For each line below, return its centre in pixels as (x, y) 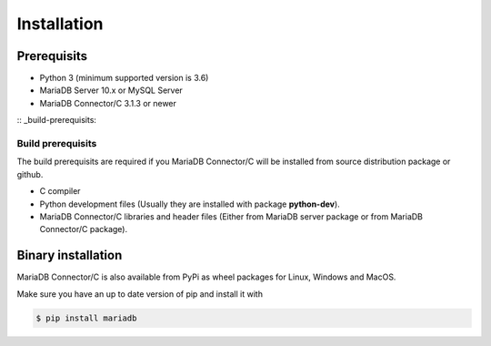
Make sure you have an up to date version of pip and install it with (140, 294)
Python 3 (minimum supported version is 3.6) (124, 78)
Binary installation (70, 255)
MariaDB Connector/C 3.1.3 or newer (108, 103)
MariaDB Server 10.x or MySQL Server (111, 90)
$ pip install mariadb (86, 318)
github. (30, 174)
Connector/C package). (84, 229)
